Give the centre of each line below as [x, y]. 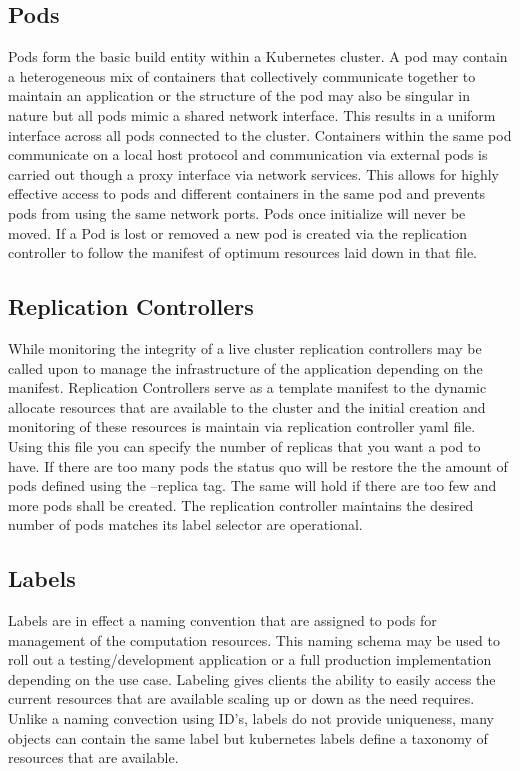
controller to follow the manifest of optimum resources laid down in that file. [242, 252]
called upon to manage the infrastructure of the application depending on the [245, 367]
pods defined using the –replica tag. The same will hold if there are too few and [252, 485]
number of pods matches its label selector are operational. [185, 524]
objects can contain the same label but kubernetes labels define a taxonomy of [248, 737]
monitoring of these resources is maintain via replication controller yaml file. [242, 426]
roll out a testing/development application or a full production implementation [250, 659]
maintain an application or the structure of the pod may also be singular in [239, 95]
